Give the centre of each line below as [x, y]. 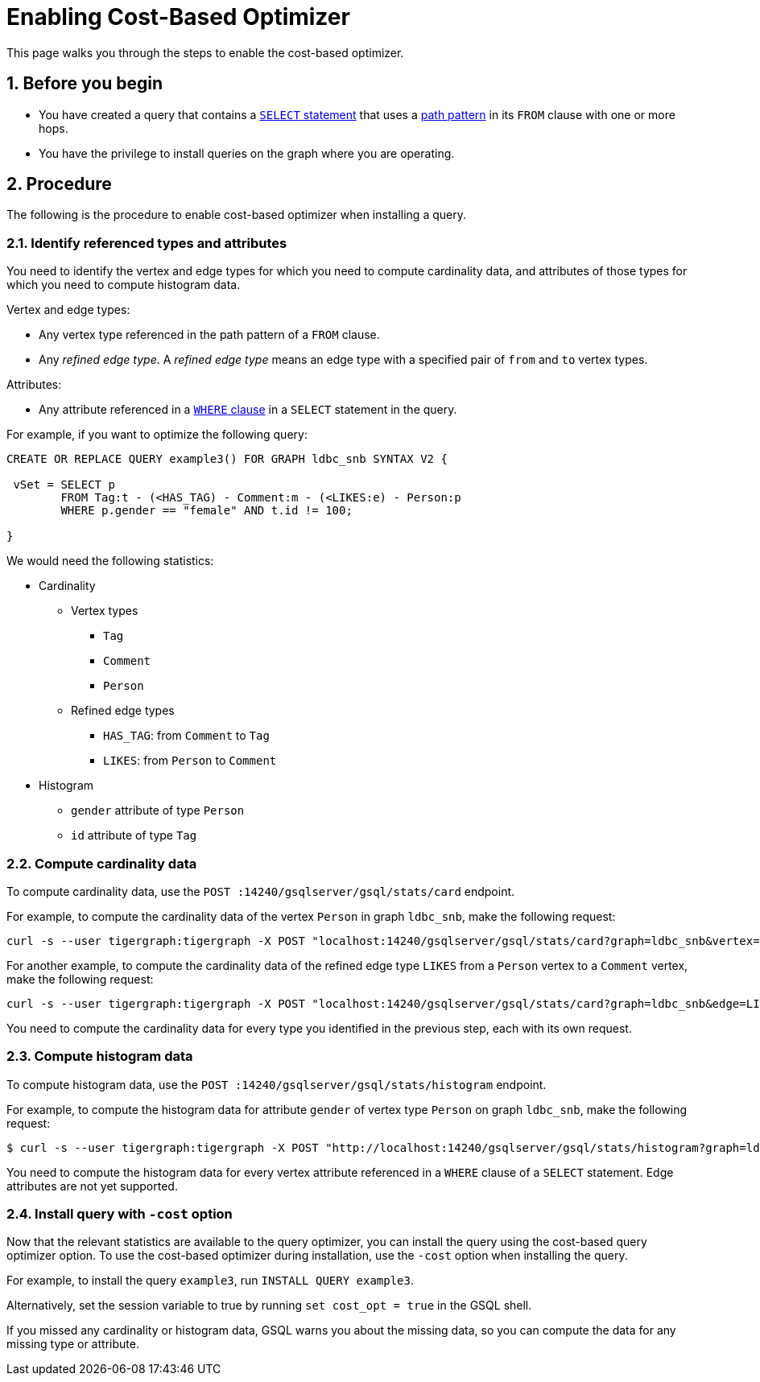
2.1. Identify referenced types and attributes [147, 243]
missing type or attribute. [73, 1344]
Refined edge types [123, 711]
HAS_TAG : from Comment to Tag [186, 736]
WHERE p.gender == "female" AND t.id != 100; [207, 511]
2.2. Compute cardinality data [102, 863]
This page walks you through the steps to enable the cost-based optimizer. [205, 52]
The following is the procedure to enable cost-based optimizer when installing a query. [236, 215]
